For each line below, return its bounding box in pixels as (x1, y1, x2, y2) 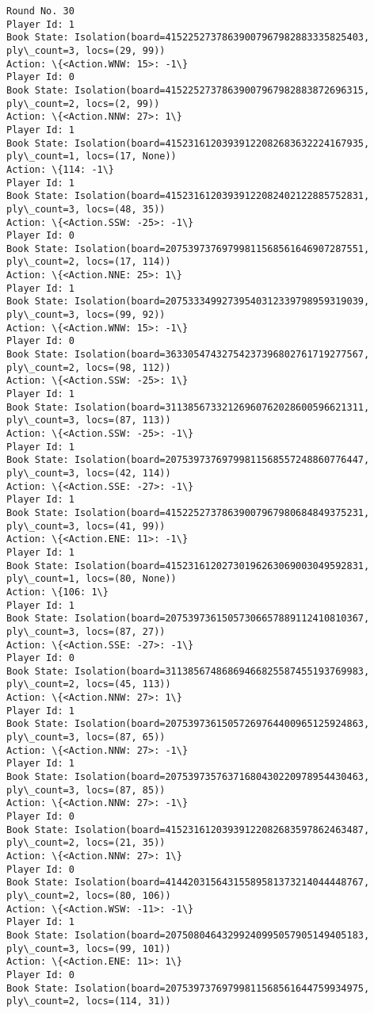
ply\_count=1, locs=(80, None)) (6, 573, 177, 585)
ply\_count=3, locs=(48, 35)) (6, 203, 166, 215)
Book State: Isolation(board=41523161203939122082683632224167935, (6, 137, 370, 149)
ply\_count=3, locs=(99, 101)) (6, 942, 171, 954)
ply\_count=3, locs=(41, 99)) (6, 520, 166, 532)
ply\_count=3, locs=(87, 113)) (6, 415, 171, 426)
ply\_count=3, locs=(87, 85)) (6, 784, 166, 796)
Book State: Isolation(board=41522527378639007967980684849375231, (6, 506, 370, 518)
